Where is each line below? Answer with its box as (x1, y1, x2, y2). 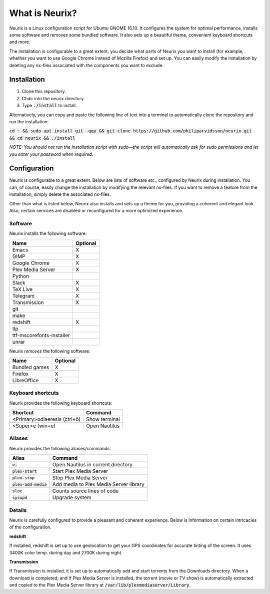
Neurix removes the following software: (9, 348, 90, 354)
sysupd (12, 495, 27, 500)
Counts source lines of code (52, 487, 119, 494)
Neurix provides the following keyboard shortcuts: (9, 400, 112, 406)
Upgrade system (52, 494, 92, 501)
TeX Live (12, 285, 33, 292)
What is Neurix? (9, 8, 77, 19)
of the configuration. (9, 524, 52, 530)
